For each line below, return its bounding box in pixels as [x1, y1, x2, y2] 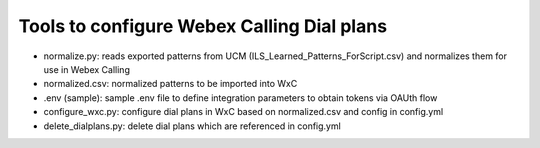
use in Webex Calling [43, 63, 130, 75]
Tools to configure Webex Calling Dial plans [18, 15, 388, 37]
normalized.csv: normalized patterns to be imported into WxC [43, 78, 298, 90]
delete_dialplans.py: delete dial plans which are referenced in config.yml [43, 120, 342, 132]
